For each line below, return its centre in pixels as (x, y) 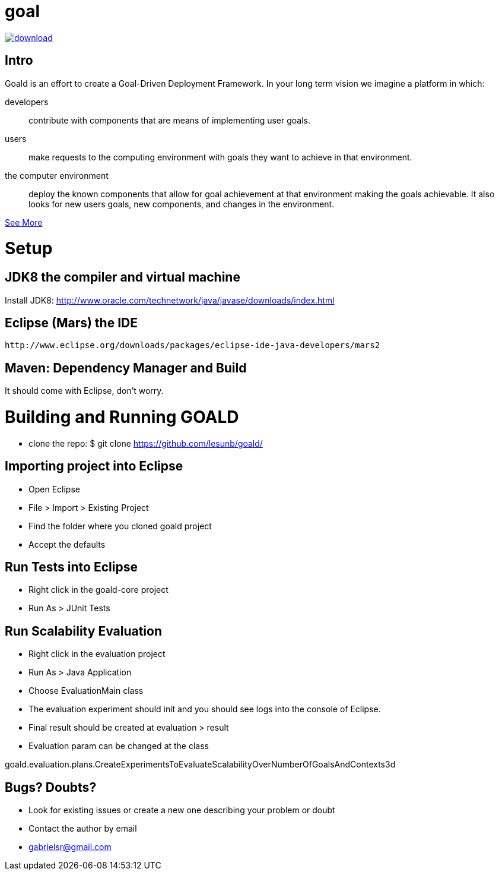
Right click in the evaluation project (97, 654)
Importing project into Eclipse (94, 466)
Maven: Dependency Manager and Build (126, 368)
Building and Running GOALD (122, 417)
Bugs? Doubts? (51, 787)
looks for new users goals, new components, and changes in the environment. (182, 204)
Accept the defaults (67, 544)
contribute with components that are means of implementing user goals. (170, 120)
